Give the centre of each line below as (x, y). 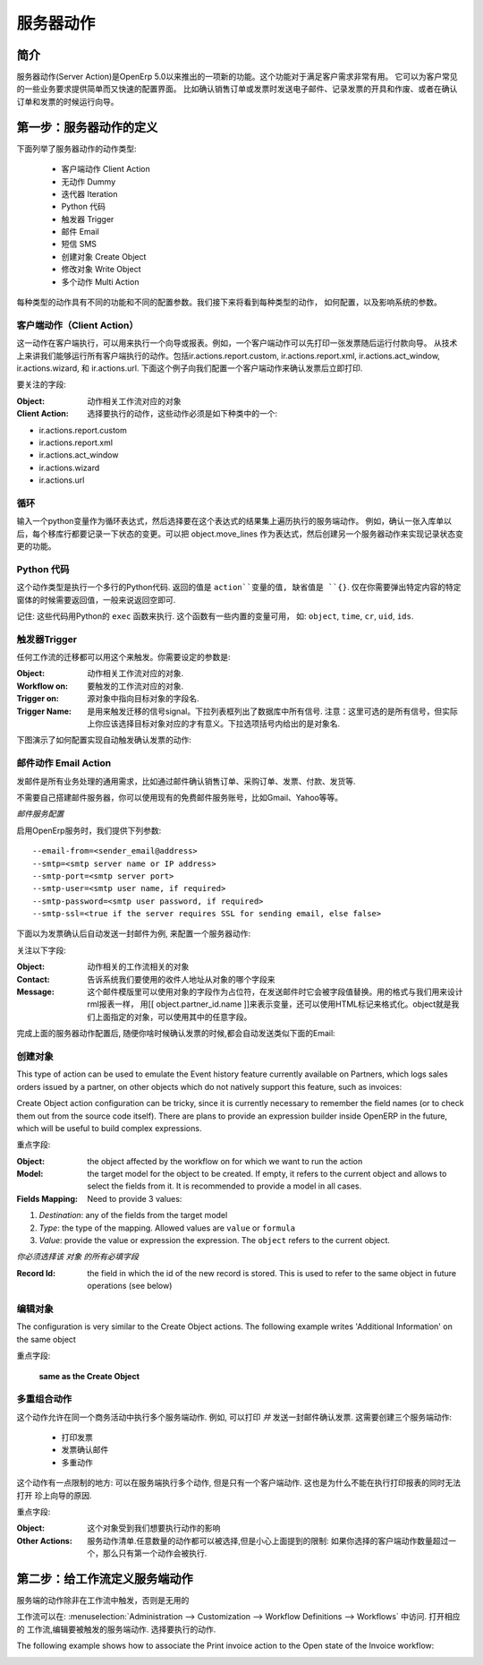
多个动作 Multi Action (100, 281)
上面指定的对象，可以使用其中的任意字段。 (173, 1017)
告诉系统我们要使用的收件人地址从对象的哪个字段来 (181, 979)
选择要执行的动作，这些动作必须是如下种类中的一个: (182, 414)
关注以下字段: (42, 950)
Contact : (34, 979)
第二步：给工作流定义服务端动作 (105, 1579)
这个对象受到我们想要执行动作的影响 (154, 1528)
